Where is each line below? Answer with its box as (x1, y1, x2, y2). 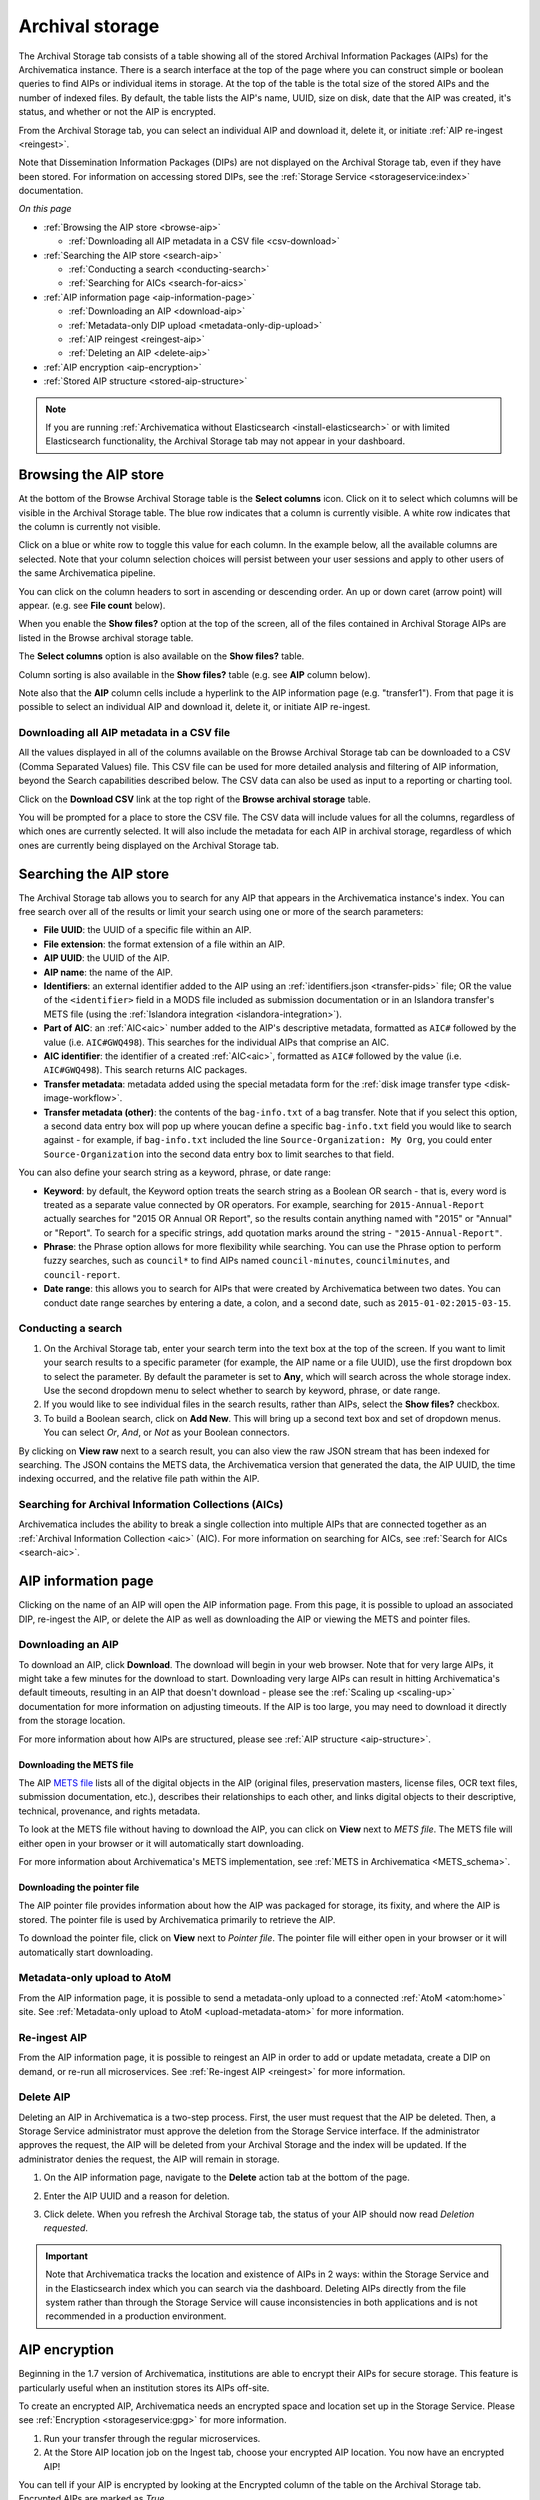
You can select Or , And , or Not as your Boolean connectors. (43, 1426, 290, 1439)
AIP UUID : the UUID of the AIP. (43, 952, 170, 964)
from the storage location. (18, 1715, 126, 1727)
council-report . (43, 1268, 121, 1280)
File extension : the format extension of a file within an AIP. (43, 938, 285, 950)
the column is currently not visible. (18, 521, 161, 532)
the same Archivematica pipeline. (18, 567, 156, 579)
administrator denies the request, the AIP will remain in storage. (18, 2153, 280, 2165)
